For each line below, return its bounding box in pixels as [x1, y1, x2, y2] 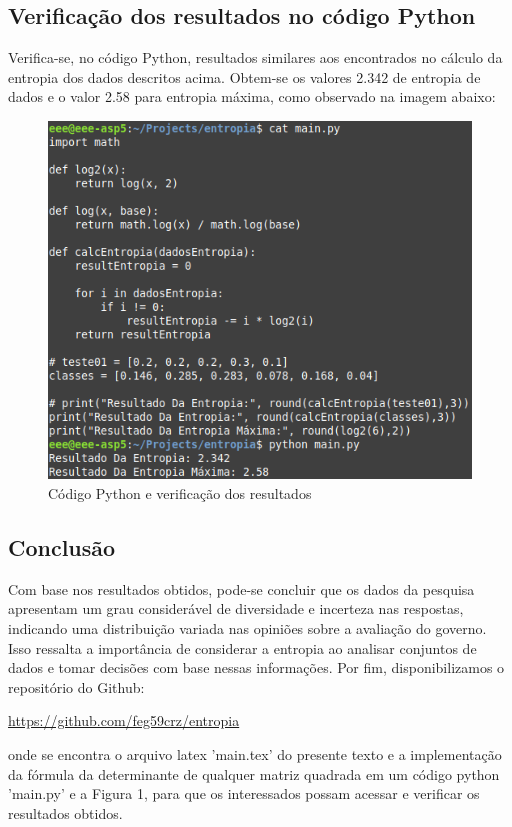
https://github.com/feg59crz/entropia [8, 710, 240, 731]
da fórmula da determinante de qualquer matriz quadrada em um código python [8, 763, 500, 784]
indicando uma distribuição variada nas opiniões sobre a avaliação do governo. [8, 618, 487, 639]
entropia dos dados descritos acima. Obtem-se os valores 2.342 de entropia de [8, 66, 481, 87]
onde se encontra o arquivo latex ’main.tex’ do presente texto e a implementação [8, 743, 502, 764]
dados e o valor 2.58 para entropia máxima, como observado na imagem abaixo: [8, 86, 496, 107]
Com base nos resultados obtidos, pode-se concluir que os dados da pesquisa [8, 578, 475, 599]
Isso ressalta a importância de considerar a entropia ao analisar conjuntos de [8, 637, 477, 658]
